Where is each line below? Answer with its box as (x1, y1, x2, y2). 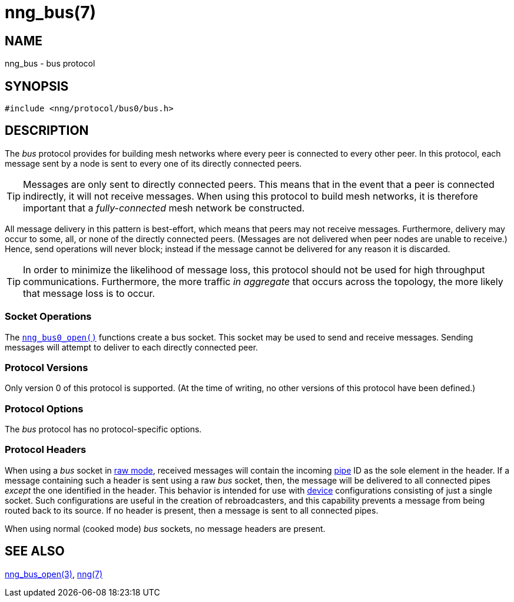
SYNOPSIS (5, 78, 69, 94)
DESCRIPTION (5, 123, 89, 138)
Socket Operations (5, 310, 92, 323)
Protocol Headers (5, 444, 87, 456)
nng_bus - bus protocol (5, 58, 95, 69)
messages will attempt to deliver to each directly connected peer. (5, 342, 258, 352)
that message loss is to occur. (23, 287, 155, 299)
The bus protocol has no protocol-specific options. (5, 424, 202, 435)
